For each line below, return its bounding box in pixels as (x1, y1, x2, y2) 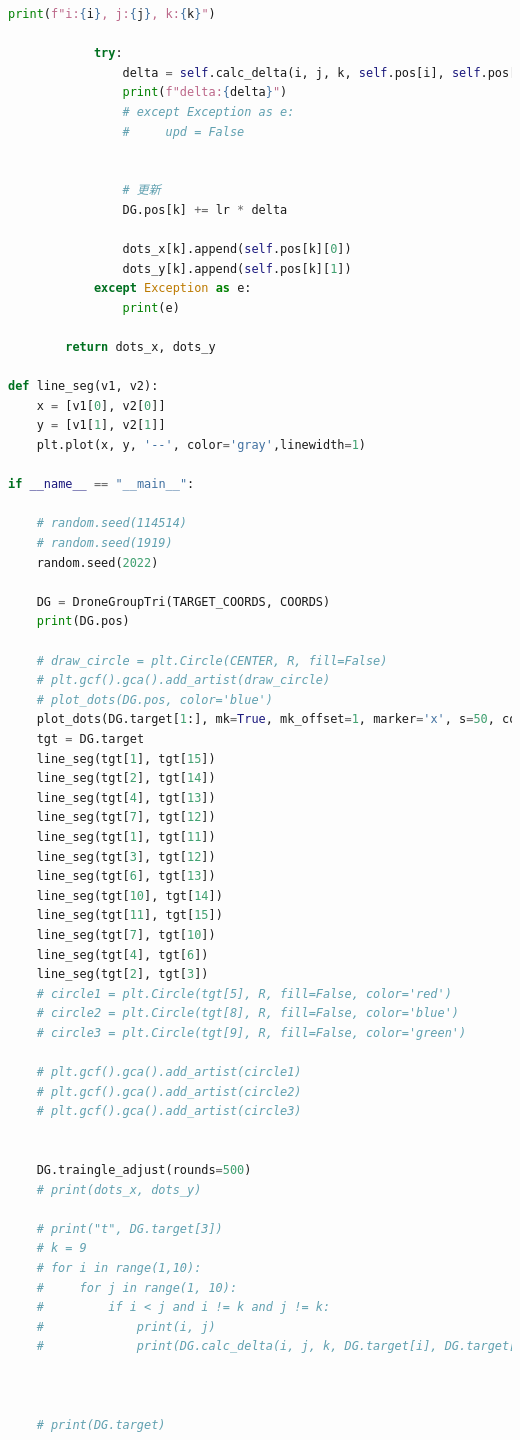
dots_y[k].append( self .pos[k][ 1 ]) (122, 261, 352, 276)
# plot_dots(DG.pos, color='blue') (36, 692, 273, 707)
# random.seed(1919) (36, 536, 173, 551)
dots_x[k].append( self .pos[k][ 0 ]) (122, 242, 352, 257)
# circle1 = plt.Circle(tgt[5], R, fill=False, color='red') (36, 986, 452, 1001)
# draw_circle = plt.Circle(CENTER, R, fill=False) (36, 653, 388, 668)
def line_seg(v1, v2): (8, 379, 159, 394)
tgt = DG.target (36, 731, 145, 746)
